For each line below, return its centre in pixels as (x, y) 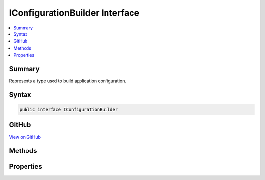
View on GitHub (25, 137)
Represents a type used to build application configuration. (68, 81)
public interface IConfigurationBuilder (68, 110)
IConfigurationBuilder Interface (74, 13)
